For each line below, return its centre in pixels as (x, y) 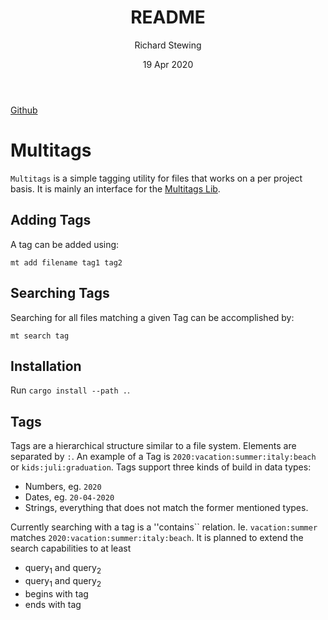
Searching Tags (60, 293)
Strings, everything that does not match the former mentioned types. (166, 508)
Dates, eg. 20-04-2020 (69, 497)
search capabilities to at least (71, 548)
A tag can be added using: (65, 244)
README (168, 17)
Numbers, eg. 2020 (63, 487)
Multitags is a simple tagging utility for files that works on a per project (156, 178)
